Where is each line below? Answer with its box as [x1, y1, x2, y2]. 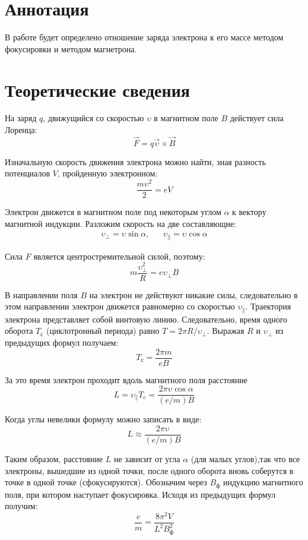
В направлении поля [5, 288, 78, 301]
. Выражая [207, 324, 245, 337]
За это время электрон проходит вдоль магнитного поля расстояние [5, 373, 247, 386]
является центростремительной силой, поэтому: [33, 250, 205, 262]
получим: [5, 500, 38, 512]
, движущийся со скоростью [43, 112, 144, 124]
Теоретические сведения [5, 77, 190, 102]
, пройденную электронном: [57, 167, 158, 179]
